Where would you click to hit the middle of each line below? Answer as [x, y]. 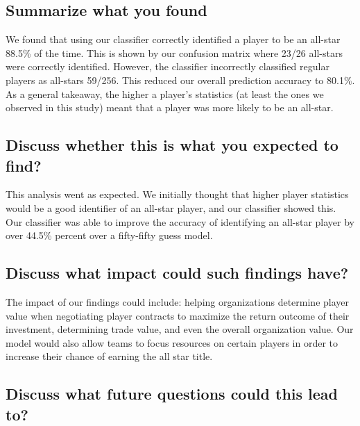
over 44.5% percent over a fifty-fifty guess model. [109, 235]
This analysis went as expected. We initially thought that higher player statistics [177, 194]
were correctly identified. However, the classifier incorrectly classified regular [168, 66]
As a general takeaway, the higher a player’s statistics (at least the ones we [165, 93]
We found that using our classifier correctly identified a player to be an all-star [173, 39]
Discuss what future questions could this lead [172, 394]
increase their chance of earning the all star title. [109, 356]
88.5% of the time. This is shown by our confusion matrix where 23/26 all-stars [174, 52]
